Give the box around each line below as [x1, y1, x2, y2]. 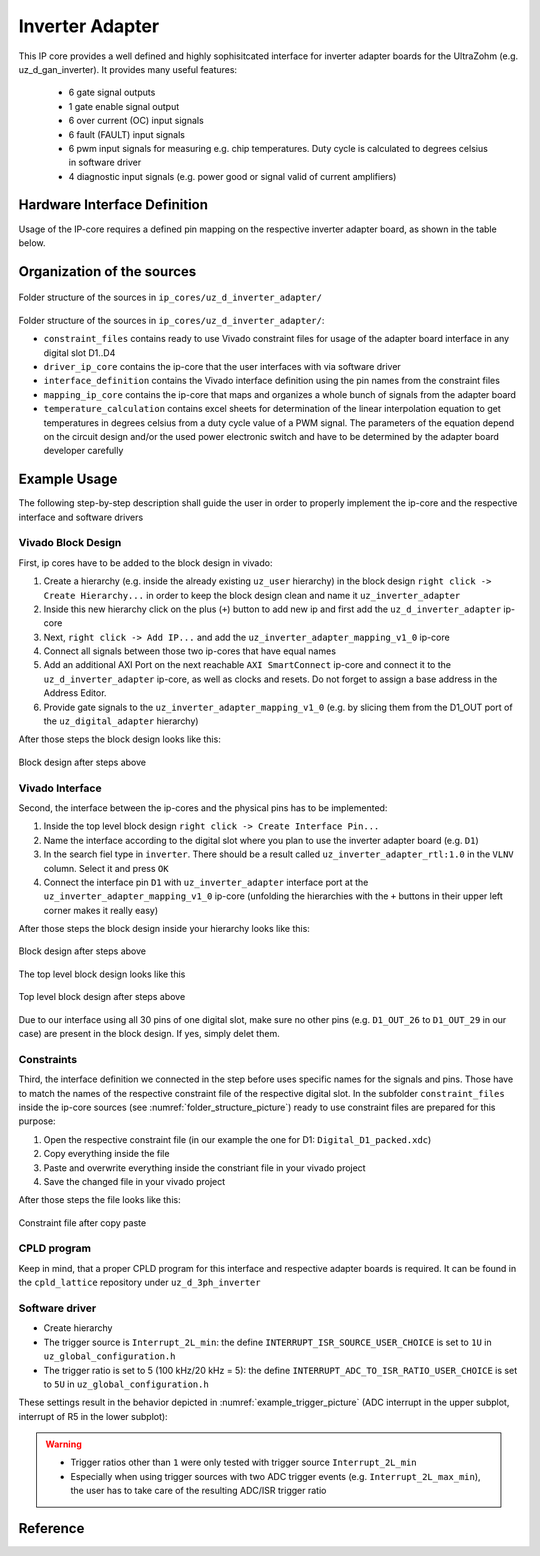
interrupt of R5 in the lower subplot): [18, 1410, 169, 1422]
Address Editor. [43, 687, 107, 699]
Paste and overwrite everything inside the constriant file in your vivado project [43, 1161, 366, 1174]
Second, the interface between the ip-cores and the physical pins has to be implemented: [18, 801, 388, 814]
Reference [18, 1520, 85, 1537]
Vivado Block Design [18, 536, 122, 550]
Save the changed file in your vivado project [43, 1175, 226, 1187]
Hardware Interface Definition [18, 196, 209, 214]
